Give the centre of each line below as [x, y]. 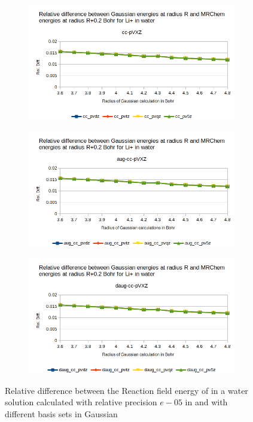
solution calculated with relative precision [81, 402]
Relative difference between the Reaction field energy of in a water [126, 390]
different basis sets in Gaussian [61, 413]
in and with [206, 402]
